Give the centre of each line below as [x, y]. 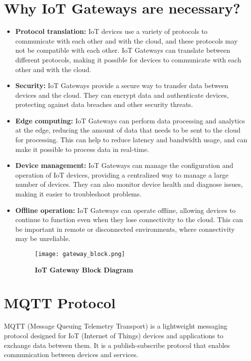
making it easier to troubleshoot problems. [78, 194]
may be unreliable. [43, 238]
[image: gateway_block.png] [80, 254]
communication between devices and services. [71, 354]
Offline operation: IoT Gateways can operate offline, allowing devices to [125, 210]
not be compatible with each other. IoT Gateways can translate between [123, 50]
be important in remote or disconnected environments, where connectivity [125, 229]
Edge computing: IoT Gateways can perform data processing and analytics [130, 120]
